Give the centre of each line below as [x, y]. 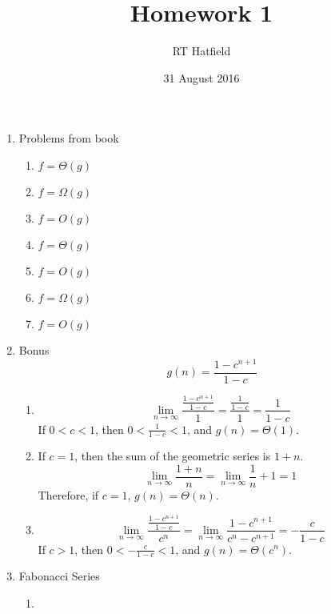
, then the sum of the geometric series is [173, 456]
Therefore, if [68, 495]
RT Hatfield [201, 51]
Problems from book [69, 138]
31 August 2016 [201, 77]
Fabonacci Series [59, 576]
